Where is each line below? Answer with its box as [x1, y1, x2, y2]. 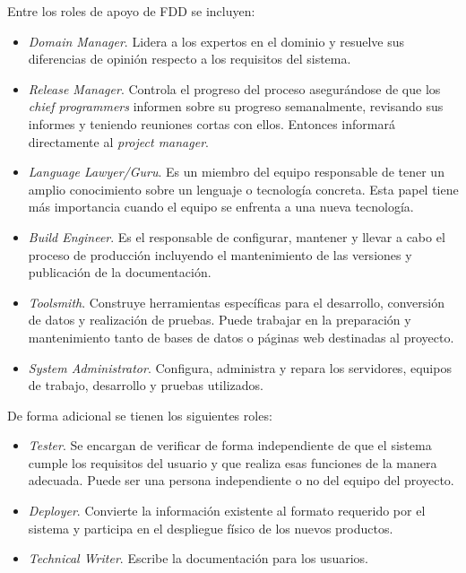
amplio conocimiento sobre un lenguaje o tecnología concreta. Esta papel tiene [28, 179, 459, 198]
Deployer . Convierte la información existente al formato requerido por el [28, 501, 426, 520]
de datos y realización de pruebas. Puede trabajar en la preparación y [28, 310, 411, 329]
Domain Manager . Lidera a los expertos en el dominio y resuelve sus [28, 31, 404, 50]
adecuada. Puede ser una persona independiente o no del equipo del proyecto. [28, 471, 454, 490]
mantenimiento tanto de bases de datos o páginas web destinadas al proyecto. [28, 327, 454, 346]
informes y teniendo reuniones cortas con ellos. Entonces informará [28, 114, 395, 133]
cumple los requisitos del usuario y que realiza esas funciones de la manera [28, 453, 437, 472]
